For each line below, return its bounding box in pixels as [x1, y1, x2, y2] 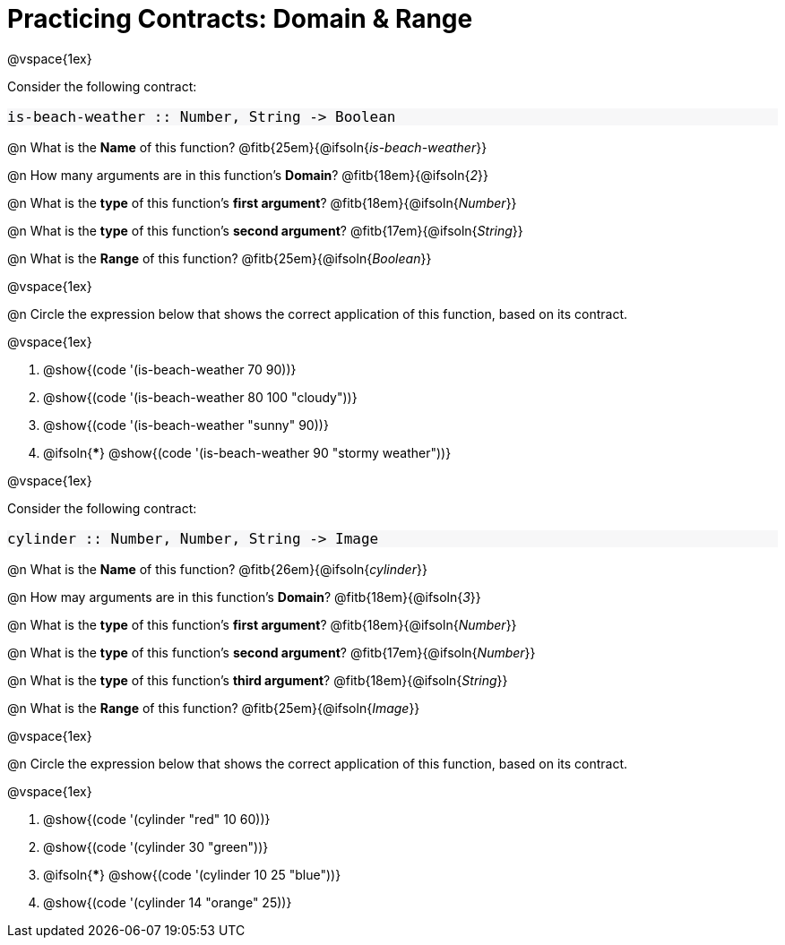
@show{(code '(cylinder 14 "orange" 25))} [43, 894, 292, 910]
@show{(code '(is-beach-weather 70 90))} [43, 361, 297, 377]
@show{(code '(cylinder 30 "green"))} [43, 838, 269, 855]
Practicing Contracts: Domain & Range [7, 4, 473, 34]
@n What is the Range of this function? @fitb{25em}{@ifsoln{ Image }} [7, 700, 420, 716]
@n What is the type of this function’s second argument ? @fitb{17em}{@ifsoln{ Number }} [7, 644, 536, 660]
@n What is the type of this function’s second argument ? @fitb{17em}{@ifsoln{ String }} [7, 222, 523, 238]
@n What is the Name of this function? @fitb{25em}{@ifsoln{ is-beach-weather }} [7, 139, 487, 155]
